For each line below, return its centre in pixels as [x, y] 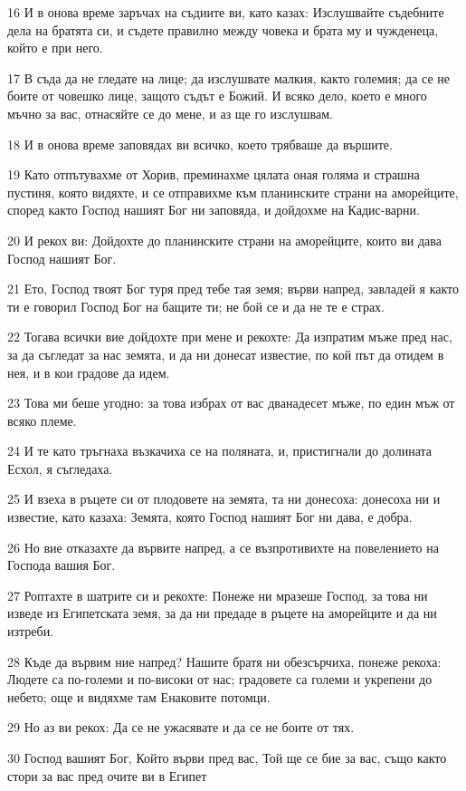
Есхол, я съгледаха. [60, 468]
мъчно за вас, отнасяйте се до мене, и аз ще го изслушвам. [170, 113]
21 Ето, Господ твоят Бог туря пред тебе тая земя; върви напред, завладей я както [233, 289]
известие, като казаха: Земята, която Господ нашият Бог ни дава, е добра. [210, 517]
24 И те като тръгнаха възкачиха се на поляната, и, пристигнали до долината [220, 451]
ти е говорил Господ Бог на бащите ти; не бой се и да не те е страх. [196, 306]
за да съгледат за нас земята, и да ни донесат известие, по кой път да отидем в [226, 354]
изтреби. [31, 631]
